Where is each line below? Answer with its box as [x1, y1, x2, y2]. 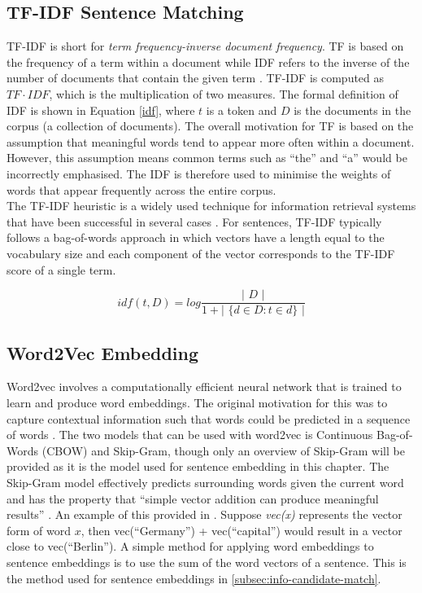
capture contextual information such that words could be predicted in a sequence [7, 410, 411, 427]
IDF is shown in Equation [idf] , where [7, 101, 195, 118]
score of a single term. [7, 261, 116, 278]
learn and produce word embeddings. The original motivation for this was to [7, 393, 388, 411]
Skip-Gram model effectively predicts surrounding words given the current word [7, 473, 404, 490]
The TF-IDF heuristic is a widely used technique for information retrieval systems [7, 197, 416, 214]
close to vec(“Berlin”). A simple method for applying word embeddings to [7, 538, 374, 555]
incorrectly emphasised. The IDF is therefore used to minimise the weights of [7, 165, 391, 182]
